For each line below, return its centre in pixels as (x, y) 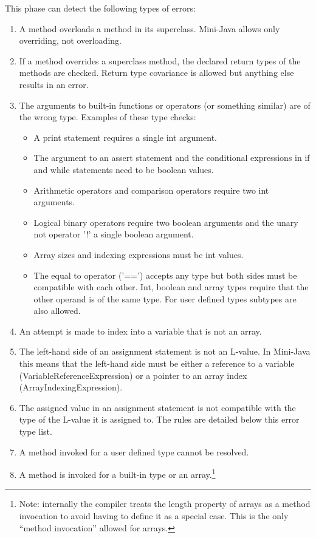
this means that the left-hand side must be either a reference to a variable (157, 363)
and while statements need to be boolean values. (124, 169)
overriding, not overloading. (70, 40)
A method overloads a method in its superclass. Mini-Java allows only (149, 28)
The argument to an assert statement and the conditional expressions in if (172, 158)
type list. (36, 431)
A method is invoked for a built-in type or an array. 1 (117, 473)
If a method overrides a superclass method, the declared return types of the (160, 60)
